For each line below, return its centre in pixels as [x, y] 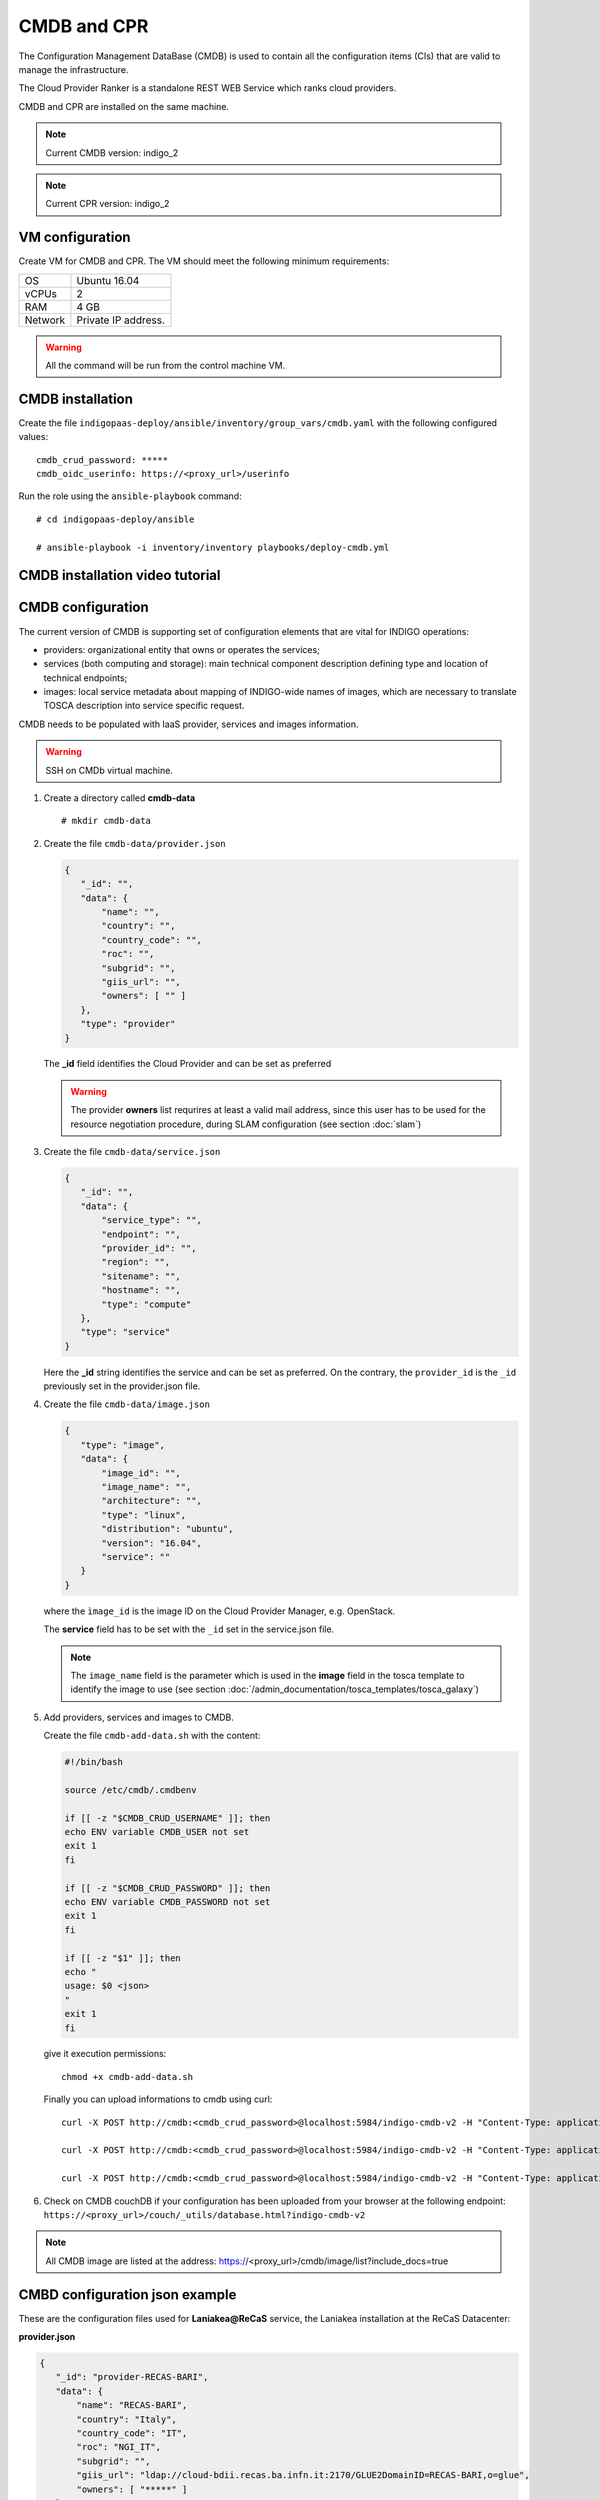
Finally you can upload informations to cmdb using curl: [158, 2099]
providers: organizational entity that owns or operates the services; [181, 649]
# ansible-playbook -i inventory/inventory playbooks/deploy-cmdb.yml [213, 547]
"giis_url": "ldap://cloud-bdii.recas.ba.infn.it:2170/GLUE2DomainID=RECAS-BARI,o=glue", [303, 2475]
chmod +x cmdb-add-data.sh [127, 2076]
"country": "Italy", [126, 2419]
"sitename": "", [141, 1276]
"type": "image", [122, 1444]
